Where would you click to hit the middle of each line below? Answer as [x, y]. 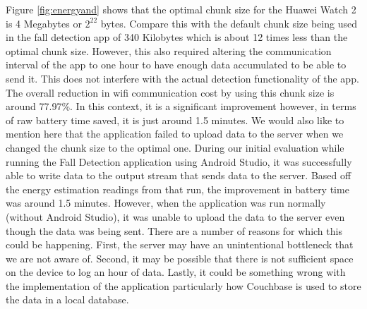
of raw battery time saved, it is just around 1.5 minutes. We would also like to [175, 120]
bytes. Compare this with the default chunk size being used [229, 23]
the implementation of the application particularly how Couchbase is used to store [183, 285]
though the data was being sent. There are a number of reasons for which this [174, 230]
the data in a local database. [67, 299]
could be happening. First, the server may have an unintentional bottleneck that [180, 244]
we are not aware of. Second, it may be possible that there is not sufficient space [180, 258]
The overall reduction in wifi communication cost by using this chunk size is [170, 92]
